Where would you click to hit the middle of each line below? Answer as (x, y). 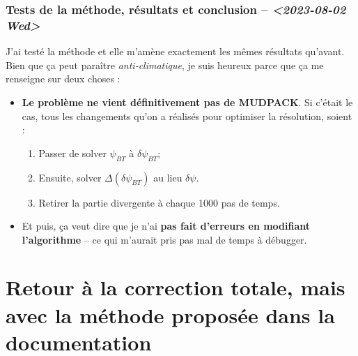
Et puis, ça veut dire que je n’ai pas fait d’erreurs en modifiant (166, 226)
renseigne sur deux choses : (63, 79)
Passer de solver (72, 153)
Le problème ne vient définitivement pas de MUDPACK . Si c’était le (187, 102)
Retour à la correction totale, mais (176, 287)
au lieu (168, 177)
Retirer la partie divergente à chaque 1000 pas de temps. (159, 202)
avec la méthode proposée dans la (170, 314)
